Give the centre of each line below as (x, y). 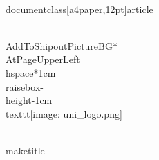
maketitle (25, 150)
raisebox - (25, 86)
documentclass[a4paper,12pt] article (79, 9)
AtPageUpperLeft (43, 59)
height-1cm (29, 100)
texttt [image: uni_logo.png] (64, 113)
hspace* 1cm (31, 72)
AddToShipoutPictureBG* (62, 45)
